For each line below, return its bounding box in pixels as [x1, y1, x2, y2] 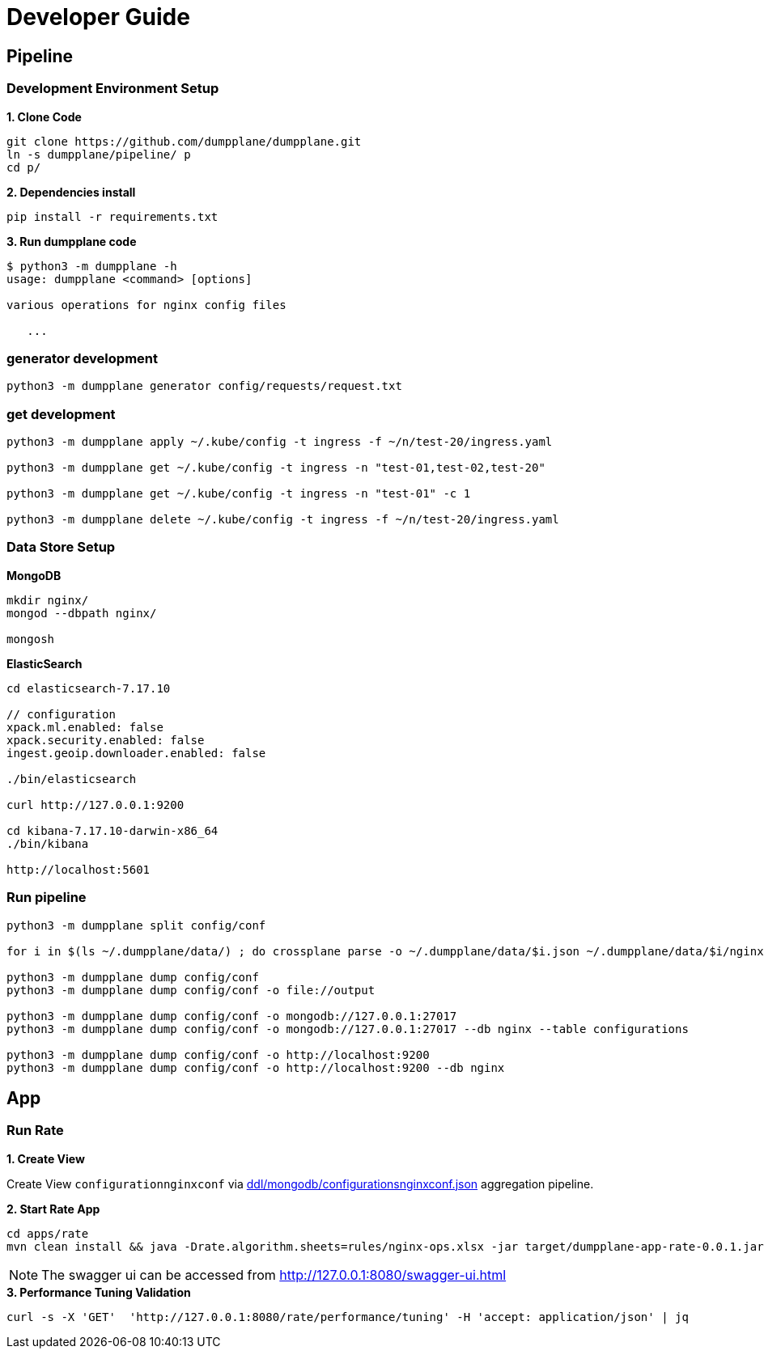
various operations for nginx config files [6, 298, 286, 311]
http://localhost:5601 [6, 862, 151, 876]
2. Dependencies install [6, 184, 136, 199]
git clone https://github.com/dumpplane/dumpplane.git [6, 134, 362, 148]
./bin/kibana [6, 836, 89, 850]
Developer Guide [6, 3, 190, 31]
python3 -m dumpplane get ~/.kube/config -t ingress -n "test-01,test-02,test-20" [6, 461, 545, 475]
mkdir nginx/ [6, 593, 89, 607]
